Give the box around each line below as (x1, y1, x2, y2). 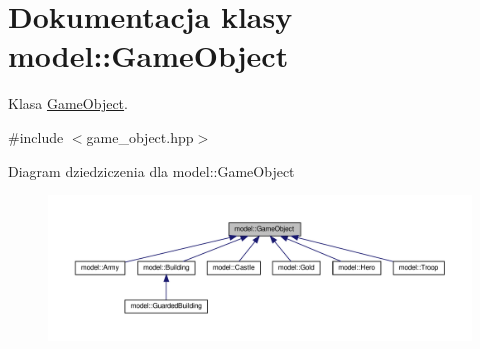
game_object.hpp (86, 126, 194, 147)
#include (8, 126, 64, 147)
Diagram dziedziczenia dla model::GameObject (8, 160, 295, 181)
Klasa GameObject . (8, 93, 128, 114)
